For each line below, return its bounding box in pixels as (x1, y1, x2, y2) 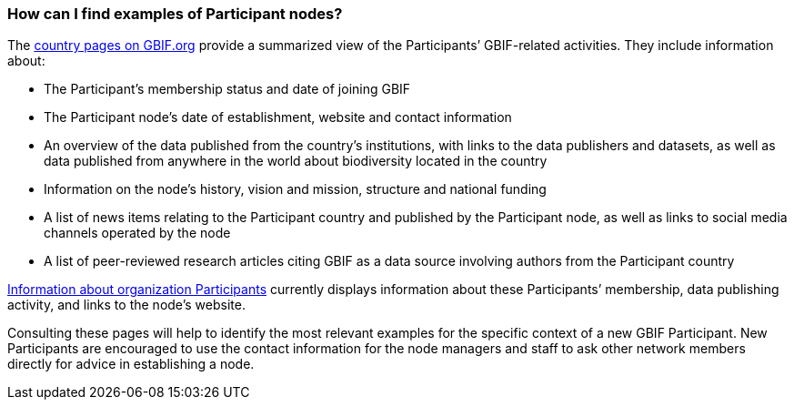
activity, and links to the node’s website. (7, 297, 246, 313)
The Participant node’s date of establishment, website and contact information (44, 109, 512, 126)
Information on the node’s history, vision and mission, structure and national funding (44, 181, 547, 198)
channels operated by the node (44, 225, 231, 241)
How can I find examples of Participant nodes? (7, 5, 343, 23)
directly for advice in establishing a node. (7, 356, 255, 372)
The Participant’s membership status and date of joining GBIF (44, 81, 411, 97)
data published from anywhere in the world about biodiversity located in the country (44, 153, 548, 169)
